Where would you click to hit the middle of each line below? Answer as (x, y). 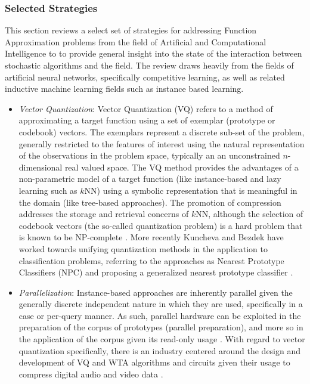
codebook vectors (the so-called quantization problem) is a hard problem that (161, 225)
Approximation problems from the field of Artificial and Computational (136, 41)
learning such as (48, 190)
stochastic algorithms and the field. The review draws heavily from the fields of (149, 65)
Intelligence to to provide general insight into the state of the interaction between (154, 53)
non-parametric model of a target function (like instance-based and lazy (150, 179)
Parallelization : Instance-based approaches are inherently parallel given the (156, 292)
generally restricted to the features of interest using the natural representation (162, 143)
